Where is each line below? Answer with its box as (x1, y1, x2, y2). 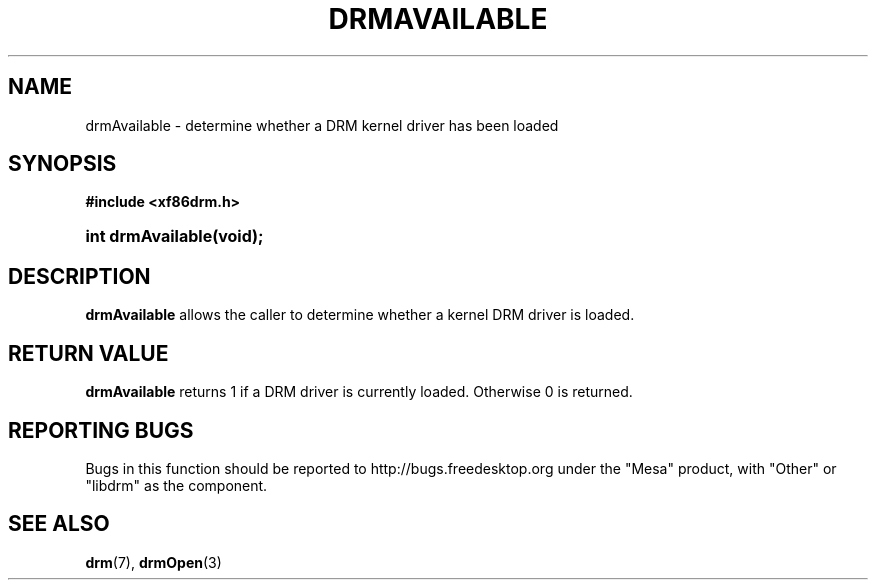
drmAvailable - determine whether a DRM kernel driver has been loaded (85, 116, 559, 134)
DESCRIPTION (8, 263, 151, 289)
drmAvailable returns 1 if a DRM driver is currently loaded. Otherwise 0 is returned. (85, 383, 633, 401)
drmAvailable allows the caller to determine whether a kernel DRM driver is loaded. (85, 306, 635, 324)
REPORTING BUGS (8, 417, 194, 443)
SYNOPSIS (8, 151, 117, 177)
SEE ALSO (8, 511, 110, 537)
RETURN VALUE (8, 340, 169, 366)
